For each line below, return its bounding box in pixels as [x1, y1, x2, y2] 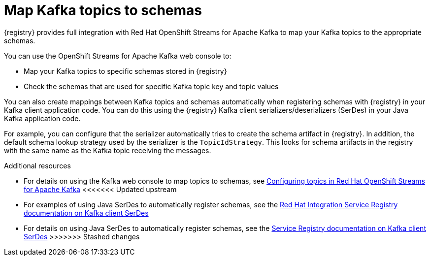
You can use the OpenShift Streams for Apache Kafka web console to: [4, 51, 232, 60]
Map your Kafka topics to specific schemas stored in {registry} [24, 66, 227, 75]
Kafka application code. [4, 114, 81, 123]
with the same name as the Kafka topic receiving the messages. [4, 146, 211, 155]
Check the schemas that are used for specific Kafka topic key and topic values [24, 82, 279, 91]
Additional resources [4, 161, 71, 170]
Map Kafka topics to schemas [4, 2, 202, 19]
